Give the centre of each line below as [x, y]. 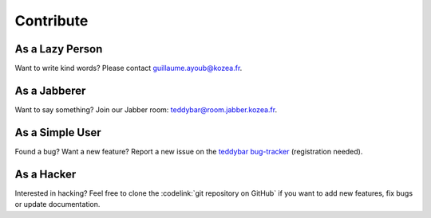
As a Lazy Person [59, 49]
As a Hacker [45, 174]
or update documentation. [57, 204]
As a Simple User [58, 132]
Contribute [51, 21]
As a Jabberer [50, 90]
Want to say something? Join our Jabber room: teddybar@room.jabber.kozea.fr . [146, 109]
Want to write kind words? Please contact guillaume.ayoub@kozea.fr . [129, 68]
